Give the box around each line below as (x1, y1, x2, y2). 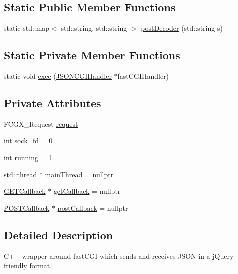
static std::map (4, 23, 50, 33)
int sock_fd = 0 (4, 135, 53, 146)
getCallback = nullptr (53, 186, 121, 196)
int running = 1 (4, 152, 52, 162)
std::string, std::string (61, 23, 127, 33)
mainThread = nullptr (45, 169, 114, 179)
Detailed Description (4, 227, 113, 242)
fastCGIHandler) (117, 71, 169, 81)
